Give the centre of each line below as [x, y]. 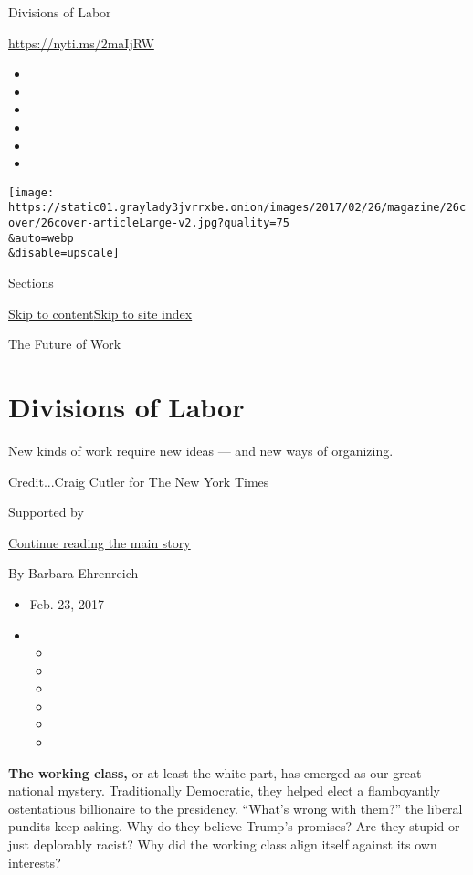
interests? [35, 862]
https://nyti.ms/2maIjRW [81, 42]
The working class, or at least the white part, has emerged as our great [215, 772]
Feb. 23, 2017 [67, 603]
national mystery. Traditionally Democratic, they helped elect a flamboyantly [224, 791]
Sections [31, 283]
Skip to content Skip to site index [100, 313]
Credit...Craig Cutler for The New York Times [139, 481]
